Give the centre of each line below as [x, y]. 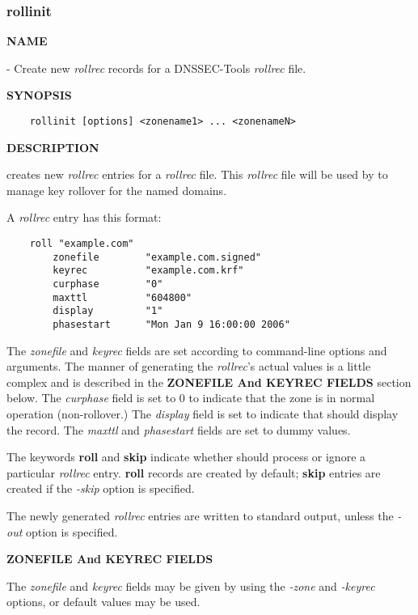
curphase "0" [108, 284]
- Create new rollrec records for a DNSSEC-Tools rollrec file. [156, 68]
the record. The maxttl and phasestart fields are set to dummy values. [179, 429]
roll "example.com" [82, 244]
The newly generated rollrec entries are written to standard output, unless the [200, 515]
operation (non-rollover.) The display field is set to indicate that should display [203, 414]
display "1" [108, 311]
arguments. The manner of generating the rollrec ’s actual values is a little [189, 366]
